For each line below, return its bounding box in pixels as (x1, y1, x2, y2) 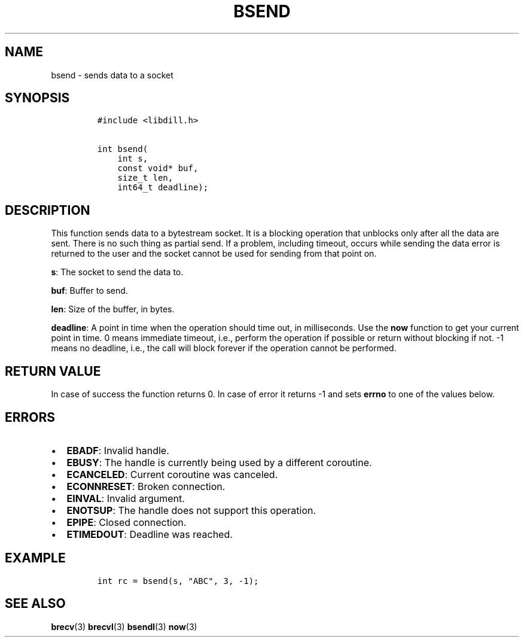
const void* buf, (117, 163, 199, 174)
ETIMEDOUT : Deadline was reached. (66, 528, 233, 540)
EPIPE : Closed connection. (66, 516, 187, 528)
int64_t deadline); (117, 182, 209, 193)
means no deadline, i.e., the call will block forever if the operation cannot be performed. (51, 343, 397, 354)
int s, (117, 154, 148, 164)
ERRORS (5, 409, 56, 425)
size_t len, (117, 173, 173, 183)
